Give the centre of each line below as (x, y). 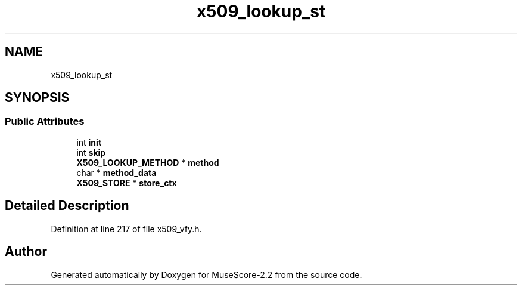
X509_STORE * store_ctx (127, 183)
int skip (91, 152)
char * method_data (116, 172)
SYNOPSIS (37, 98)
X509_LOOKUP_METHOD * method (148, 162)
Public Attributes (45, 121)
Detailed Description (67, 206)
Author (26, 252)
